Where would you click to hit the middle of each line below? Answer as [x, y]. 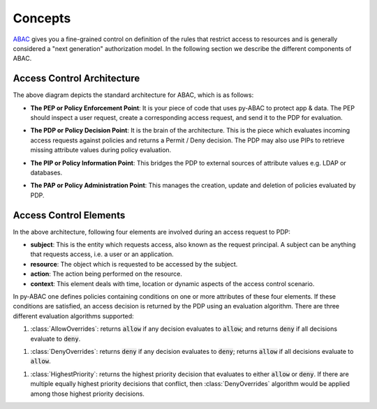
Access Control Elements [69, 215]
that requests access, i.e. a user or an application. [102, 254]
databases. [46, 172]
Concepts [42, 18]
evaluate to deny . [56, 339]
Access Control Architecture [76, 79]
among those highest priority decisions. [87, 394]
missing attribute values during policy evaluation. [101, 150]
